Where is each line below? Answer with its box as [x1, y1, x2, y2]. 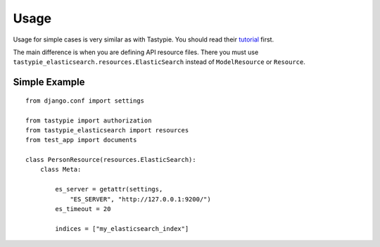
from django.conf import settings [25, 96, 144, 105]
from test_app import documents [25, 136, 137, 144]
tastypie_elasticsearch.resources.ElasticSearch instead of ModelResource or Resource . [13, 58, 305, 66]
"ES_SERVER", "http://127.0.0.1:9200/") [70, 195, 211, 203]
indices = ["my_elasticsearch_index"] [55, 224, 189, 232]
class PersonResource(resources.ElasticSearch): [25, 156, 196, 164]
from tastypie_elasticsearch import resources [25, 126, 189, 134]
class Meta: [39, 165, 82, 174]
